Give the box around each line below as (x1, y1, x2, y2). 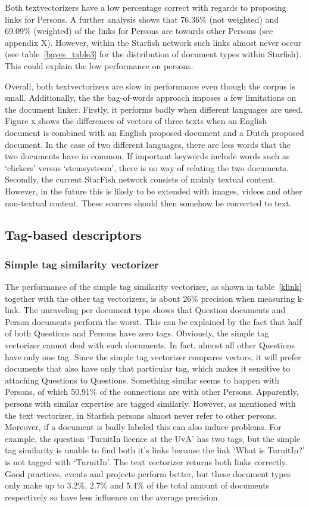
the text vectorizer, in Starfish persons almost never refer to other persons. (5, 409, 277, 421)
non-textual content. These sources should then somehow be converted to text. (5, 196, 292, 209)
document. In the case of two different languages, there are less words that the (5, 138, 291, 150)
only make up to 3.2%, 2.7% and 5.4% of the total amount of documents (5, 479, 270, 491)
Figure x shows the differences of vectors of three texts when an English (5, 115, 267, 127)
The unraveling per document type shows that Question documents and (23, 304, 286, 316)
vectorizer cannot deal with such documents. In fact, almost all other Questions (5, 339, 295, 351)
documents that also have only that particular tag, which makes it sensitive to (5, 362, 291, 375)
